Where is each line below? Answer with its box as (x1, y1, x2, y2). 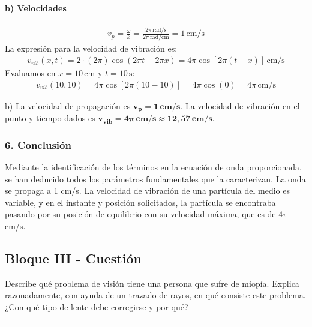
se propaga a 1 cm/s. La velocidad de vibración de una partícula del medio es (5, 184, 290, 197)
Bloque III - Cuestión (5, 248, 142, 267)
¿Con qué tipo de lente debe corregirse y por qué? (5, 300, 188, 313)
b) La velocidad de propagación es (5, 99, 131, 112)
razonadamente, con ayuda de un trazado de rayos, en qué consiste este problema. (5, 289, 306, 301)
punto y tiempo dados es (5, 112, 95, 124)
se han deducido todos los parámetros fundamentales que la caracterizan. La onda (5, 172, 306, 185)
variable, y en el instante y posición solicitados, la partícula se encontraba (5, 196, 276, 208)
